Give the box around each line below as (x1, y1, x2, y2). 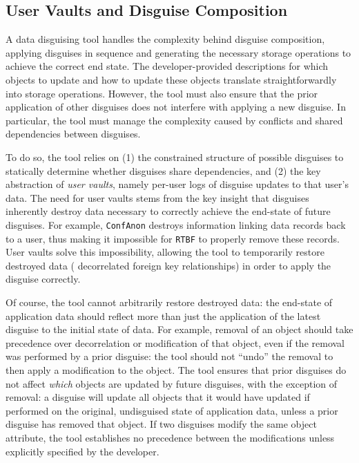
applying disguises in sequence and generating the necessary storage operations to (6, 45, 351, 59)
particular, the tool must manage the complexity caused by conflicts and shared (6, 113, 343, 127)
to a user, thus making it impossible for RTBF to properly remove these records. (6, 231, 340, 245)
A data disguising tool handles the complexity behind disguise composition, (6, 32, 325, 46)
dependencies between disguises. (6, 126, 141, 141)
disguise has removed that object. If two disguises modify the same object (6, 417, 317, 431)
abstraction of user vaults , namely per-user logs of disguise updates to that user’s (6, 177, 349, 191)
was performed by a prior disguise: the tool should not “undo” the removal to (6, 349, 333, 363)
